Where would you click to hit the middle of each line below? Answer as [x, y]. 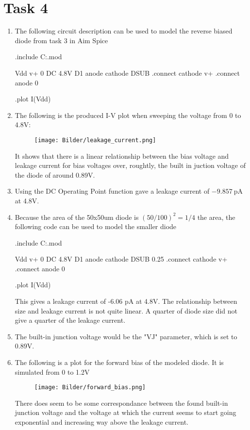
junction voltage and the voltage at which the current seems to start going [125, 412]
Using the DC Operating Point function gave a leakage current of [112, 191]
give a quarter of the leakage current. [70, 320]
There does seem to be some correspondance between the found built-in [121, 403]
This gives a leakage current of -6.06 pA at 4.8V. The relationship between [126, 301]
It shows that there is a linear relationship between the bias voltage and [122, 156]
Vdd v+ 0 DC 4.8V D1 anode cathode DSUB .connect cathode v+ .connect [127, 73]
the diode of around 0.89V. [55, 174]
